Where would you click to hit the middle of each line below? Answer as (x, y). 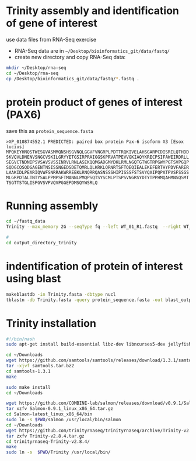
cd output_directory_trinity (41, 243)
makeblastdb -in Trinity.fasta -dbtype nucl (61, 294)
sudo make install (28, 387)
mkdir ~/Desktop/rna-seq (36, 68)
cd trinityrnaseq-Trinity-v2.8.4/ (48, 441)
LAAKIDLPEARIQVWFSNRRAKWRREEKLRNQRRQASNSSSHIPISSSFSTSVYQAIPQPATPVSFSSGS (98, 172)
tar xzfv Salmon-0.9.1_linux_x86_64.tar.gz (60, 409)
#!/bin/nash (20, 339)
